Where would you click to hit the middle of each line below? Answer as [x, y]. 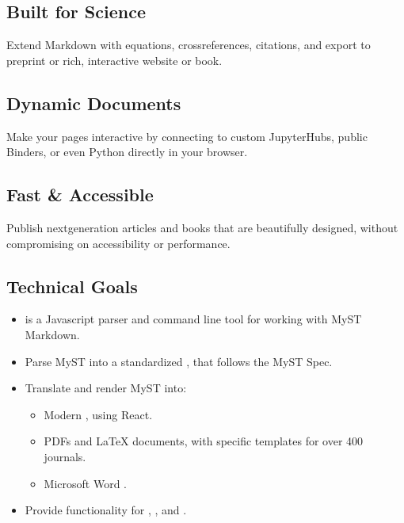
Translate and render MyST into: [106, 388]
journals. [65, 456]
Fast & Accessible [80, 195]
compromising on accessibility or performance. [118, 243]
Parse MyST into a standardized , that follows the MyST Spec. [179, 361]
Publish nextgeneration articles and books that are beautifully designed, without [202, 227]
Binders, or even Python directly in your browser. [127, 152]
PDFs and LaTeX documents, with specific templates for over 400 [204, 441]
